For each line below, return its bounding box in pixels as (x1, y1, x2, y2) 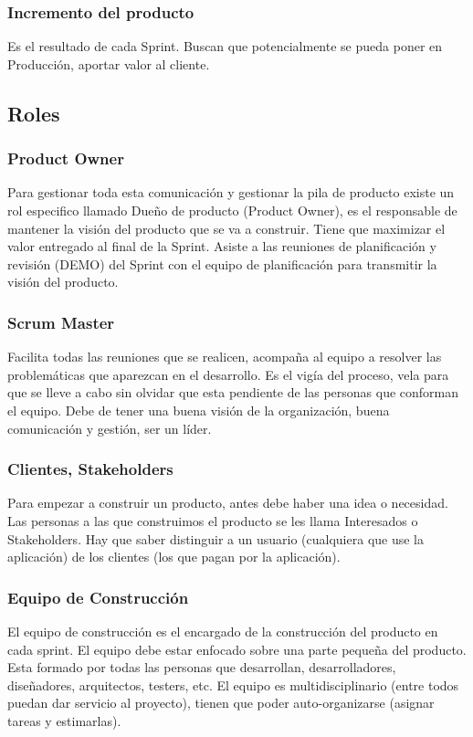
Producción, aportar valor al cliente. (7, 54, 210, 73)
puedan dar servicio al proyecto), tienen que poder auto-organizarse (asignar (7, 693, 435, 712)
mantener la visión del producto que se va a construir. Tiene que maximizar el (7, 218, 446, 237)
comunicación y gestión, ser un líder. (7, 418, 212, 437)
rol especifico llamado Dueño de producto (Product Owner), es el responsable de (7, 201, 457, 219)
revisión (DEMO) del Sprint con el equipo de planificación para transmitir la (7, 254, 437, 273)
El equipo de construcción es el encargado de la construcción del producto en (7, 621, 438, 640)
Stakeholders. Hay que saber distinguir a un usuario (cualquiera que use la (7, 529, 425, 548)
